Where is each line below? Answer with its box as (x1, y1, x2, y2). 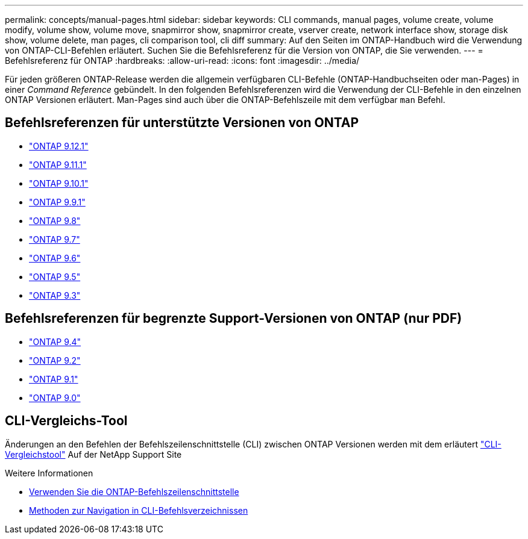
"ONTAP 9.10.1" (29, 178, 89, 188)
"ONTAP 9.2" (29, 355, 81, 366)
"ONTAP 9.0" (29, 392, 81, 403)
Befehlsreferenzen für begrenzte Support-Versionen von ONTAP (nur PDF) (5, 311, 462, 326)
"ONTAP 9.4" (29, 336, 81, 347)
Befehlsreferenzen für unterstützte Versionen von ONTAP (5, 115, 359, 131)
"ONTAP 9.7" (29, 234, 80, 245)
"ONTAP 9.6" (29, 252, 81, 263)
